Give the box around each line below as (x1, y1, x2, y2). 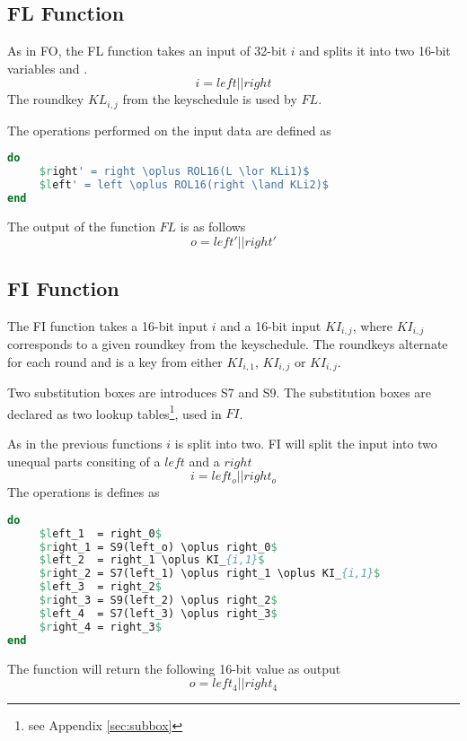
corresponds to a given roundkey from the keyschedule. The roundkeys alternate (7, 335, 448, 353)
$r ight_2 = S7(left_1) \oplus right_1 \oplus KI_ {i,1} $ (39, 567, 381, 580)
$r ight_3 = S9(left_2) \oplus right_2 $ (39, 594, 278, 607)
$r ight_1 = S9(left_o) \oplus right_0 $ (39, 540, 278, 554)
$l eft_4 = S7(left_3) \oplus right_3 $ (39, 606, 278, 620)
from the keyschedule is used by (122, 90, 297, 109)
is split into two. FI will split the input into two (174, 434, 437, 453)
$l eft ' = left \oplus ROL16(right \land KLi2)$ (39, 179, 329, 192)
